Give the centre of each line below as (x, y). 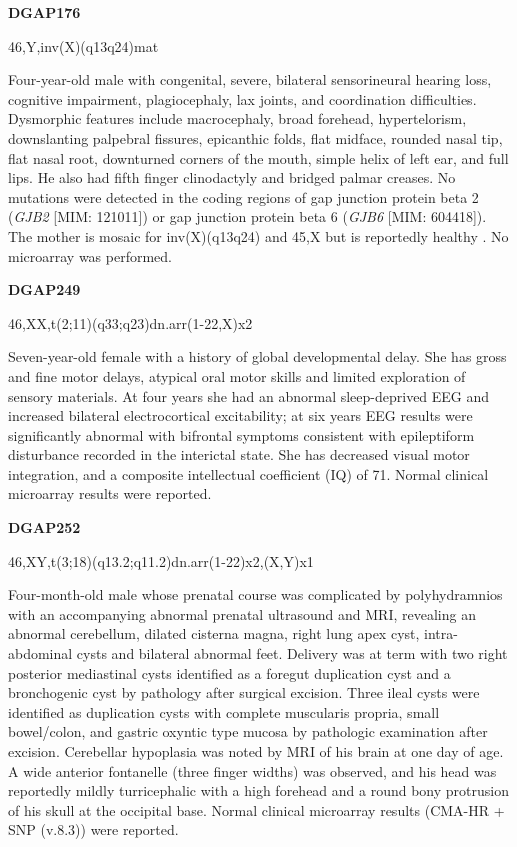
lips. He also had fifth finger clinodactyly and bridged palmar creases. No (232, 177)
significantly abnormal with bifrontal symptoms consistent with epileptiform (241, 434)
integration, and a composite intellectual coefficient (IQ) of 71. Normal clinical (248, 473)
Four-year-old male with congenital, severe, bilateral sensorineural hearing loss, (250, 79)
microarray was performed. (90, 255)
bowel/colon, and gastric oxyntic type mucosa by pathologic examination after (248, 731)
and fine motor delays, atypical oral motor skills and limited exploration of (237, 375)
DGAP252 (44, 527)
